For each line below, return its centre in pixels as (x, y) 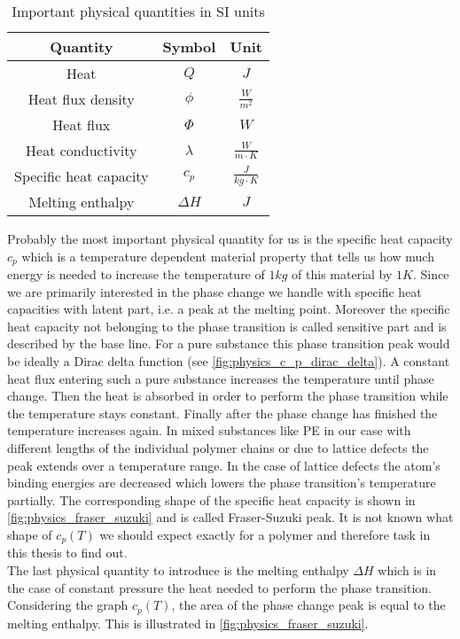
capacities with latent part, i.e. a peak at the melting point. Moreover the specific (229, 309)
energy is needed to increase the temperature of (136, 274)
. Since (431, 274)
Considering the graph (68, 605)
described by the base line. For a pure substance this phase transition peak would (229, 343)
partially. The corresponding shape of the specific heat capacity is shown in (211, 499)
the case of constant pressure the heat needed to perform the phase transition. (219, 587)
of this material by (342, 274)
